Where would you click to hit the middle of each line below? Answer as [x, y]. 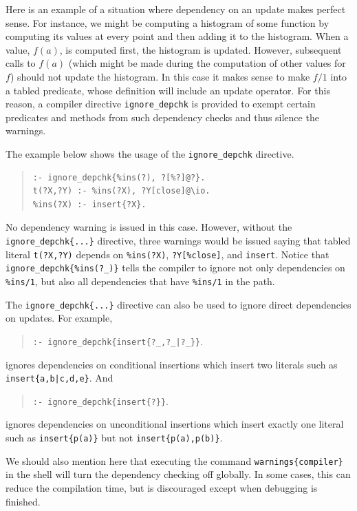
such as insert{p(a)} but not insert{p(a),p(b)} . [114, 438]
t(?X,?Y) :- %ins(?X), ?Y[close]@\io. [121, 191]
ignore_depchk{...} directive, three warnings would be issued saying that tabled [178, 241]
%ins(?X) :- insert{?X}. [89, 204]
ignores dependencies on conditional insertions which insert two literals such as [172, 364]
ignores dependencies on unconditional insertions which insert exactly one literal [175, 424]
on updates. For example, [59, 318]
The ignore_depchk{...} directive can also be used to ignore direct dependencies [178, 304]
